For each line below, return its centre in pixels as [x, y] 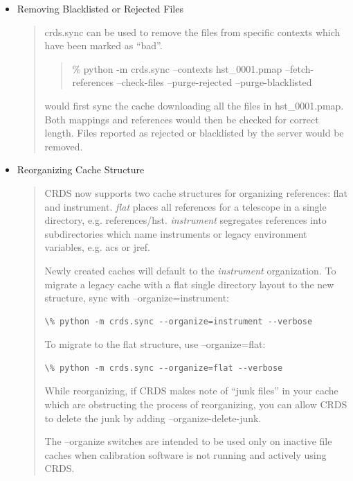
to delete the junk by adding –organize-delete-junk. [153, 418]
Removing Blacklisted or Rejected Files [100, 8]
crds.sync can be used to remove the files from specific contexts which [192, 32]
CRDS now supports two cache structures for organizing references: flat [196, 192]
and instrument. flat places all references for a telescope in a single [185, 206]
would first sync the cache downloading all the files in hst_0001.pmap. [194, 105]
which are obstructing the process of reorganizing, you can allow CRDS [196, 404]
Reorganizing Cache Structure [81, 169]
